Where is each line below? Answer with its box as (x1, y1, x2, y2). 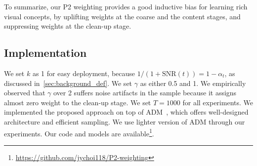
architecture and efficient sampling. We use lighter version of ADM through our (4, 116, 245, 126)
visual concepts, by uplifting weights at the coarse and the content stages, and (4, 11, 241, 21)
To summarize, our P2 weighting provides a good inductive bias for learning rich (4, 1, 248, 11)
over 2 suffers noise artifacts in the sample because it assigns (53, 87, 237, 98)
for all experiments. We (182, 97, 253, 107)
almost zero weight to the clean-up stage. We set (4, 97, 151, 107)
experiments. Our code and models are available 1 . (4, 126, 154, 138)
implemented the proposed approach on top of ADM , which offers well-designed (4, 107, 249, 117)
